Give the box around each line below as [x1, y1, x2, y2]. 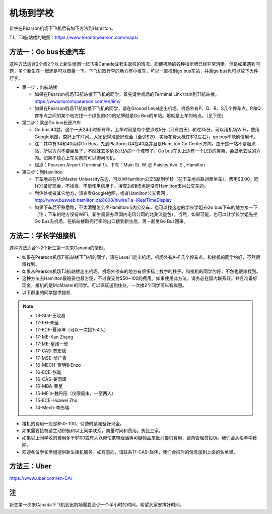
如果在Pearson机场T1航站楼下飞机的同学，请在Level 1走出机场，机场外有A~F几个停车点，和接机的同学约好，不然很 [22, 254, 260, 260]
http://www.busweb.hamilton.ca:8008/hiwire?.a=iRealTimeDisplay [34, 197, 172, 203]
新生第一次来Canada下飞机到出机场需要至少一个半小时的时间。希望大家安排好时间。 [9, 502, 184, 508]
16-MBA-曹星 [35, 383, 63, 389]
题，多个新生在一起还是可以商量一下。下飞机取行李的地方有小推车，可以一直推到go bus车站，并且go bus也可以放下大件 [9, 68, 259, 74]
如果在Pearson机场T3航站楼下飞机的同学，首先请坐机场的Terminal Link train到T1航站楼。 [34, 91, 220, 97]
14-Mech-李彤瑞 [35, 404, 70, 411]
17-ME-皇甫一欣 [35, 341, 69, 347]
